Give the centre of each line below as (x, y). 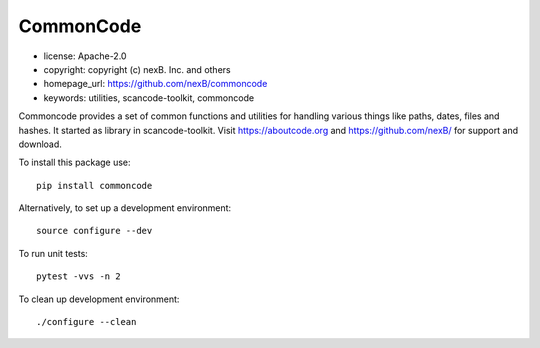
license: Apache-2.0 (85, 56)
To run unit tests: (53, 253)
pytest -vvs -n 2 (78, 276)
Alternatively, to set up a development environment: (125, 208)
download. (40, 144)
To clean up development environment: (99, 299)
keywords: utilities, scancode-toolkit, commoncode (149, 97)
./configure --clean (86, 322)
